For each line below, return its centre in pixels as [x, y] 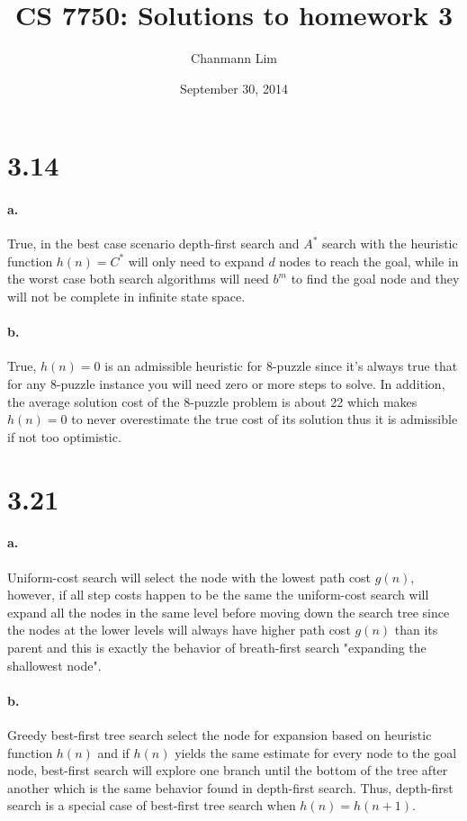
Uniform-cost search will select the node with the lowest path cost [189, 577]
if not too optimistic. [64, 436]
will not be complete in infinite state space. [126, 297]
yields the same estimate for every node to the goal [316, 752]
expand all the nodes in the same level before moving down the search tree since [229, 612]
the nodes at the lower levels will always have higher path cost [179, 630]
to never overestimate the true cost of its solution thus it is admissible [265, 419]
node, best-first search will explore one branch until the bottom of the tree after [228, 770]
